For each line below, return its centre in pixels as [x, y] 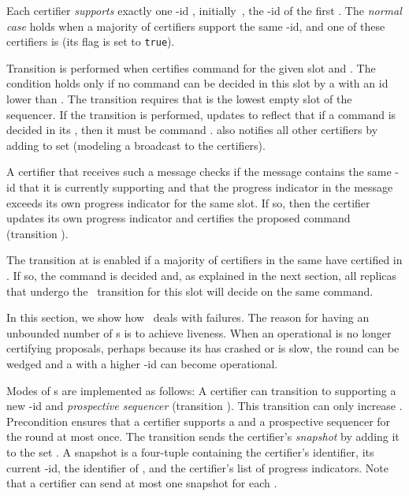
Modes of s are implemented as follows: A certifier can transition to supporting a [201, 390]
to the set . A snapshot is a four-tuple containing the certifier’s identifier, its [190, 451]
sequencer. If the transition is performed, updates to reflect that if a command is [201, 114]
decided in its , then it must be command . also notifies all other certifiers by [192, 130]
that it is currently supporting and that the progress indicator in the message [206, 187]
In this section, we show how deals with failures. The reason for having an [188, 317]
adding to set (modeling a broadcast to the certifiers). [136, 145]
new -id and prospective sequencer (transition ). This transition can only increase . [204, 406]
